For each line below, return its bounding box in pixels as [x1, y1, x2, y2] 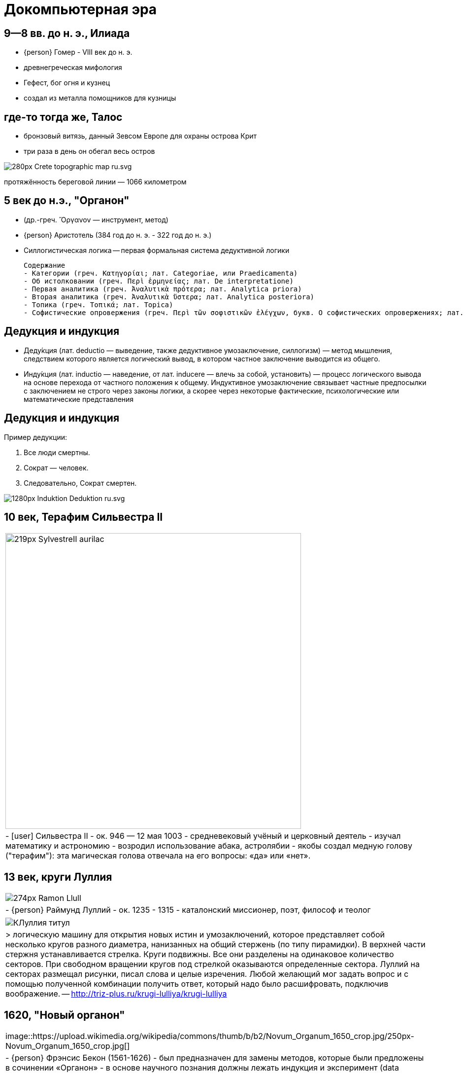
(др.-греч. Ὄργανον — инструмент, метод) [24, 215, 168, 224]
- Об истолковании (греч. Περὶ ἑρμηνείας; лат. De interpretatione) [24, 277, 294, 285]
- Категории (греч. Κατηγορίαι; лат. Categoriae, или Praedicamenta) [24, 269, 298, 277]
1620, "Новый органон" [4, 1008, 125, 1021]
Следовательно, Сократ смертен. [24, 478, 137, 487]
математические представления [24, 394, 134, 403]
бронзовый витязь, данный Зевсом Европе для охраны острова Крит [24, 132, 257, 141]
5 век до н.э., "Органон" [4, 194, 130, 207]
